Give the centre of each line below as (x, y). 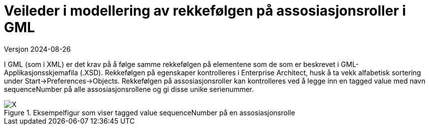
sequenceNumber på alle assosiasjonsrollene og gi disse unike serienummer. (129, 89)
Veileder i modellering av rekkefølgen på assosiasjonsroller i (205, 11)
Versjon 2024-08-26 (37, 49)
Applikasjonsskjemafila (41, 72)
